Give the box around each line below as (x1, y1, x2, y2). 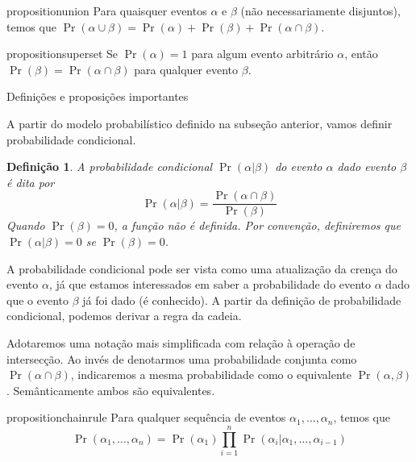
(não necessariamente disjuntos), (240, 2, 401, 19)
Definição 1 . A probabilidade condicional (6, 158, 213, 175)
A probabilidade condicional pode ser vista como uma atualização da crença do (6, 260, 397, 277)
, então (344, 45, 378, 62)
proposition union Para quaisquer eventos (6, 2, 207, 19)
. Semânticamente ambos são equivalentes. (6, 381, 215, 398)
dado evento (337, 158, 397, 175)
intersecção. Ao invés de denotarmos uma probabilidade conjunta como (6, 350, 357, 367)
